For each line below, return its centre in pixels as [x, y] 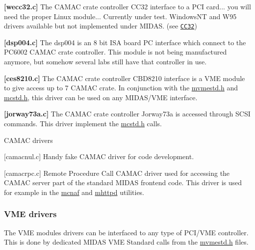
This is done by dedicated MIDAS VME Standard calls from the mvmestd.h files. [126, 242]
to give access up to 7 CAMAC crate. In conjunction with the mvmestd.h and [121, 88]
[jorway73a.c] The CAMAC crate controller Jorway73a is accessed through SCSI [127, 114]
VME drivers [30, 214]
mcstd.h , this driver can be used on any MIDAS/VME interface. [101, 97]
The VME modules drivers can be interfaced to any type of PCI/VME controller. [126, 232]
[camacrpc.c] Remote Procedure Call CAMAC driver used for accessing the [117, 173]
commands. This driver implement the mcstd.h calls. [83, 123]
